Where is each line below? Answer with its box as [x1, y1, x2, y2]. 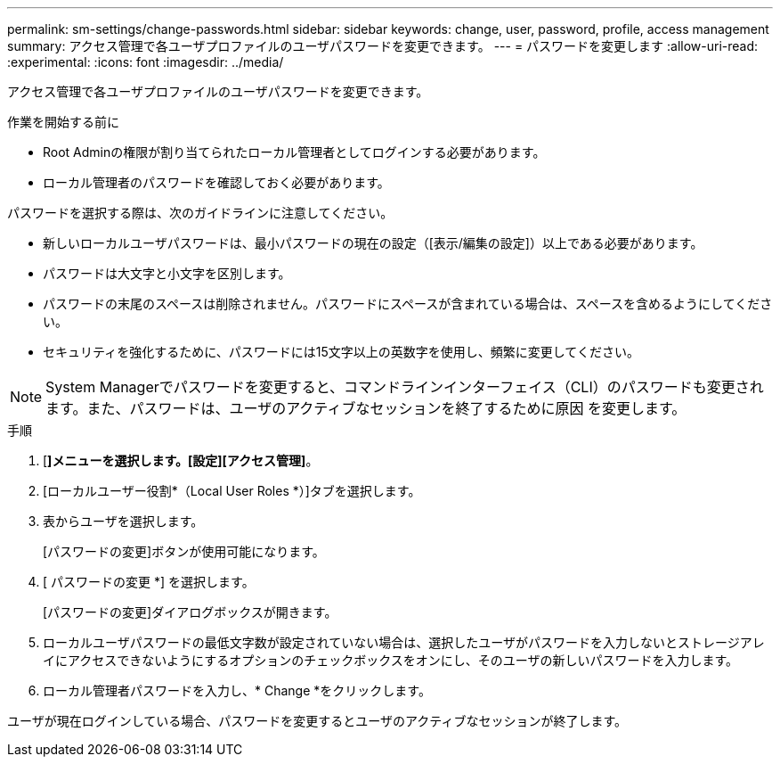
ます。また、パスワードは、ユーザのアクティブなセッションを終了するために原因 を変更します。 [45, 399, 687, 417]
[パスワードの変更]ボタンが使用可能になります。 [43, 544, 325, 559]
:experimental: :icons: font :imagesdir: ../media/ [7, 54, 284, 70]
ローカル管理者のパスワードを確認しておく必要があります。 [43, 175, 390, 190]
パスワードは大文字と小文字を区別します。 [43, 266, 291, 281]
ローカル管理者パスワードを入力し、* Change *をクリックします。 [43, 683, 431, 698]
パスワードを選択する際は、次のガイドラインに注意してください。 [7, 205, 394, 220]
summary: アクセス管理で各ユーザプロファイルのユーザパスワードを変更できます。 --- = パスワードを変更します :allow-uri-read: [7, 38, 759, 53]
